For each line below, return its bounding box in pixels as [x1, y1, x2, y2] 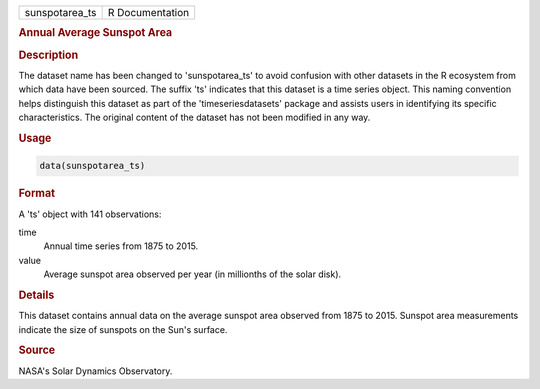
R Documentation [107, 6, 190, 19]
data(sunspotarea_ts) [39, 160, 146, 172]
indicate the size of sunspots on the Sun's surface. [18, 323, 228, 335]
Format [18, 186, 55, 200]
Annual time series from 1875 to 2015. [43, 240, 199, 252]
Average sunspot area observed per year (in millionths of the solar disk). [43, 268, 342, 280]
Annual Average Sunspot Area [18, 26, 173, 40]
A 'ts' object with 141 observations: [18, 208, 162, 220]
